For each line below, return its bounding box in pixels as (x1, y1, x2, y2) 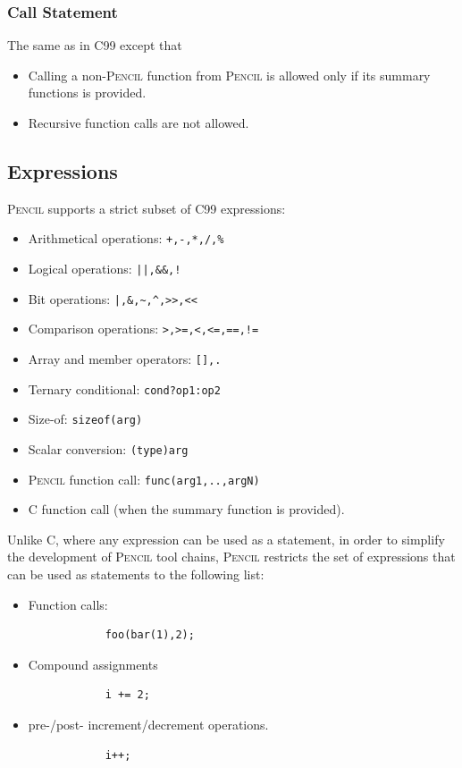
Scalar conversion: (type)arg (28, 439, 189, 458)
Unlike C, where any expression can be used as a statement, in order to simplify (7, 529, 445, 548)
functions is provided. (28, 83, 147, 102)
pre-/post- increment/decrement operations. (28, 715, 269, 734)
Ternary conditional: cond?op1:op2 (28, 379, 221, 398)
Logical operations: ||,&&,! (28, 259, 181, 278)
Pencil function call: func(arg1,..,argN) (28, 469, 260, 488)
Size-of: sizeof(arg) (28, 409, 143, 428)
